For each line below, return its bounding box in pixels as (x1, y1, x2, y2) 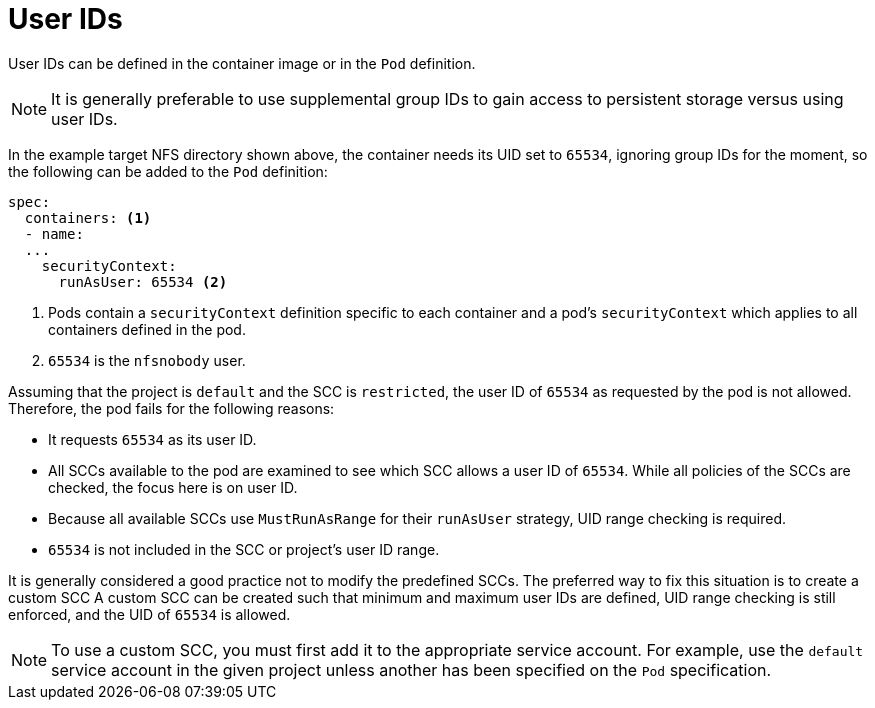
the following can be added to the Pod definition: (8, 162, 328, 180)
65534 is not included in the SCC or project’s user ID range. (48, 540, 440, 558)
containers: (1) (24, 209, 152, 226)
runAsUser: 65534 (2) (58, 273, 228, 290)
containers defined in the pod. (48, 320, 246, 338)
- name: (24, 225, 84, 242)
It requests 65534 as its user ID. (48, 430, 257, 448)
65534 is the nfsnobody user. (48, 351, 246, 369)
